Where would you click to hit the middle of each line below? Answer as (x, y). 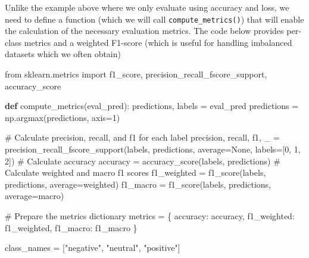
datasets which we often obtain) (63, 54)
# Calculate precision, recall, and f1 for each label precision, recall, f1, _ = (142, 137)
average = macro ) (35, 196)
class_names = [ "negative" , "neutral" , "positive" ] (93, 248)
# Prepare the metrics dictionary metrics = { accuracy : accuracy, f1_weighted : (150, 215)
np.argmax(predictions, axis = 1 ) (63, 117)
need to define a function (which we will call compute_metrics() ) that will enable (154, 19)
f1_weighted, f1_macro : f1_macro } (71, 227)
